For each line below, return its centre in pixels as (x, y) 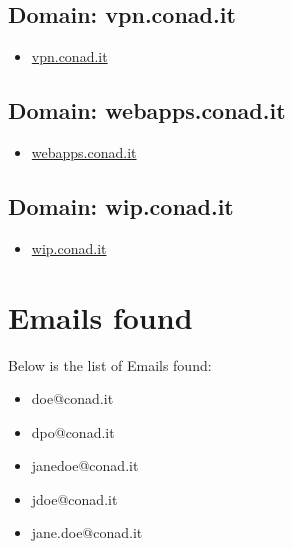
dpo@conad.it (73, 431)
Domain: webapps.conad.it (147, 110)
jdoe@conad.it (74, 498)
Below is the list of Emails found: (110, 364)
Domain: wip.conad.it (121, 205)
